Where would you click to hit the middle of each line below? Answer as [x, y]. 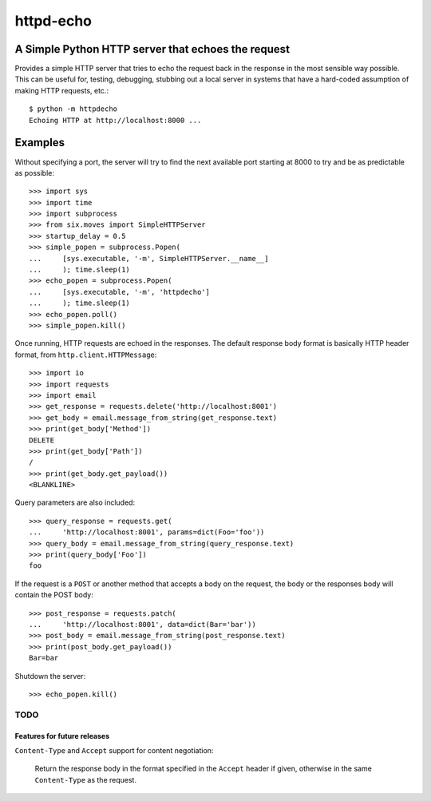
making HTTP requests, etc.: [62, 90]
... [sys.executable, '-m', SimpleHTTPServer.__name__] [149, 258]
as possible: [35, 172]
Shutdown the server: [50, 676]
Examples [40, 143]
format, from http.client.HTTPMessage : [86, 355]
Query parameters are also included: [75, 502]
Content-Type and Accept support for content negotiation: [114, 750]
